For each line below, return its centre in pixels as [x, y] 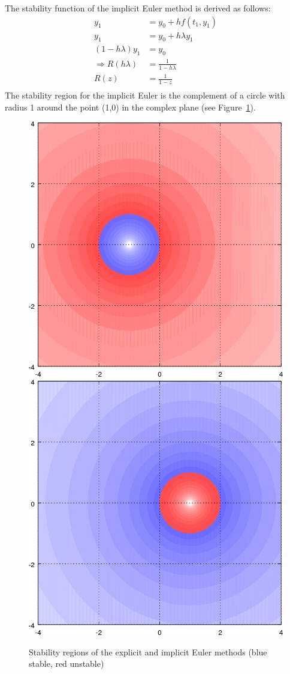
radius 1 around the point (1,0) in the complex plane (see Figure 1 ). [130, 107]
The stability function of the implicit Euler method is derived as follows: [138, 8]
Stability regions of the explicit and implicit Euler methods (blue [148, 651]
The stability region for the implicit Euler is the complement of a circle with [145, 95]
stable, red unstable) [67, 663]
